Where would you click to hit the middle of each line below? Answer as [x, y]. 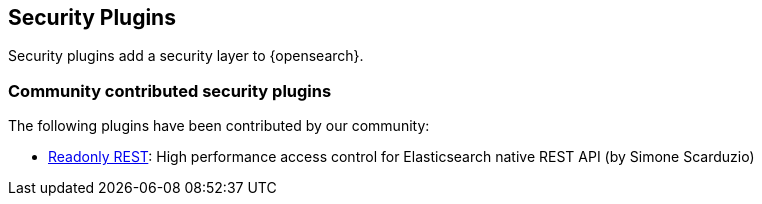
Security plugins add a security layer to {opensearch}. [186, 56]
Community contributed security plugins [170, 90]
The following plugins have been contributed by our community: [219, 126]
